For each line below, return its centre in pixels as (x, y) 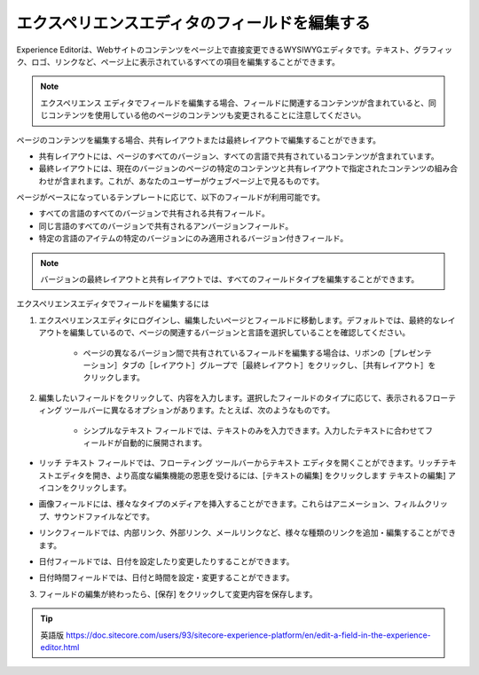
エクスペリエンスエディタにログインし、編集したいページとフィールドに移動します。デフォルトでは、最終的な (239, 320)
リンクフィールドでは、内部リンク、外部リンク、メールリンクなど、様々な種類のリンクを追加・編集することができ (247, 533)
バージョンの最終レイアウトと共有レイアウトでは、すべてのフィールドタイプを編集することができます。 (230, 279)
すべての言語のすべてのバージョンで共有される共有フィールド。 (154, 214)
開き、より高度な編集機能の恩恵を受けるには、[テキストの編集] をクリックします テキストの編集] (270, 475)
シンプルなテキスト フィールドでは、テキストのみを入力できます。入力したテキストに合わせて (254, 430)
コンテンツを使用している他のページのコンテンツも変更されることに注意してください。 (207, 115)
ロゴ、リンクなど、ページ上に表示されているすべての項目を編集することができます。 (186, 61)
